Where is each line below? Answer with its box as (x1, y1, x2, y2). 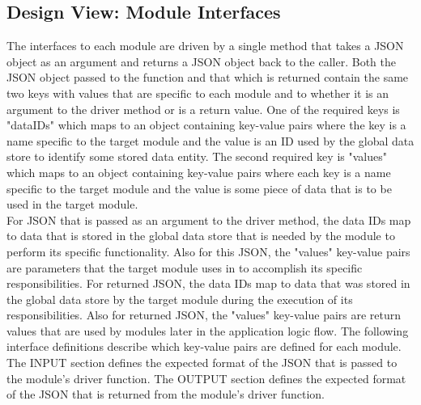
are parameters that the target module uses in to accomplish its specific (6, 259, 363, 276)
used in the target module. (6, 196, 138, 213)
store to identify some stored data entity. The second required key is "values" (6, 148, 387, 165)
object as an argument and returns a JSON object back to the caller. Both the (6, 53, 396, 70)
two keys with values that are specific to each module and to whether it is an (6, 84, 389, 101)
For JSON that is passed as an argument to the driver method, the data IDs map (6, 211, 411, 228)
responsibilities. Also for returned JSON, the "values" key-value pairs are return (6, 306, 402, 323)
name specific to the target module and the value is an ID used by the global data (6, 132, 415, 149)
